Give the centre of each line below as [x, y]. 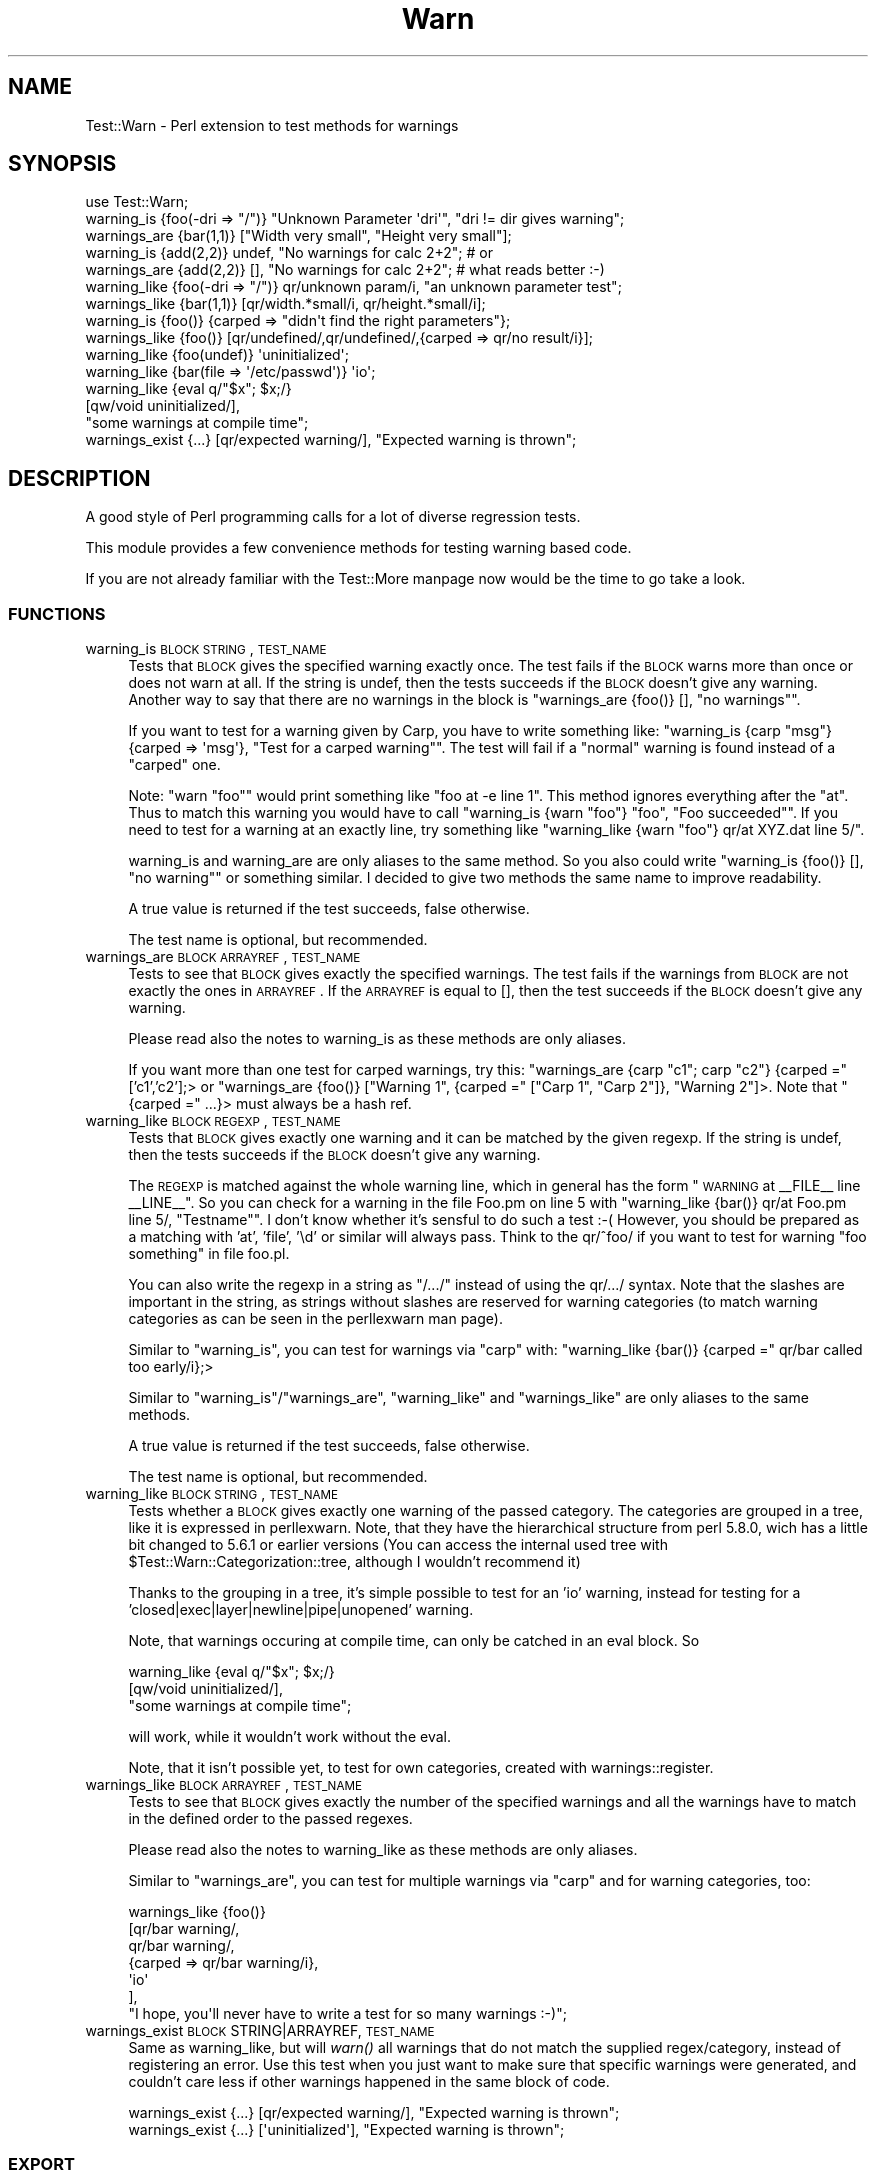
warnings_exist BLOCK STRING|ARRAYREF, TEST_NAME [260, 2031]
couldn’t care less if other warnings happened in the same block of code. [369, 2082]
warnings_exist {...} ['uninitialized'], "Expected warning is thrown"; [346, 2130]
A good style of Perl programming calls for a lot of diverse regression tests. [333, 517]
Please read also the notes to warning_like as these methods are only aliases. [383, 1850]
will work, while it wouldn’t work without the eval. [289, 1737]
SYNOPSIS [62, 164]
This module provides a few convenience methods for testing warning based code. [358, 548]
